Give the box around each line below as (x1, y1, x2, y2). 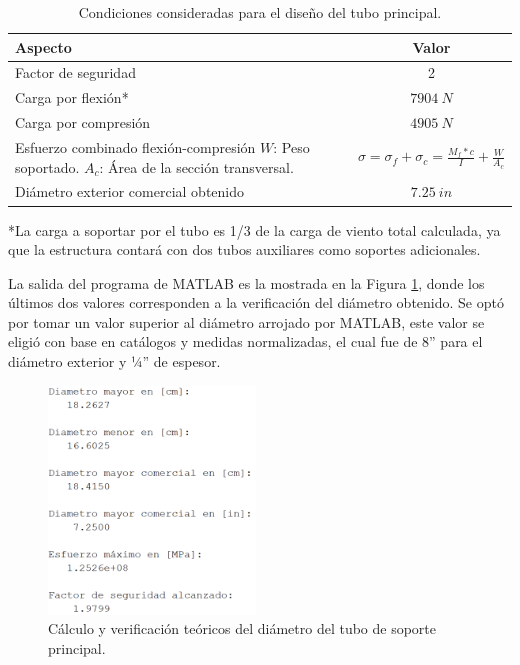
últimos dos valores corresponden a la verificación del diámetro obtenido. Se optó (8, 292, 504, 313)
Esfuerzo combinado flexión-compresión (15, 136, 256, 157)
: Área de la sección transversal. (99, 156, 294, 177)
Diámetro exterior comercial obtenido (15, 181, 245, 202)
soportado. (15, 156, 80, 177)
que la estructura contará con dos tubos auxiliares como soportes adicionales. (8, 239, 481, 260)
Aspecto (15, 36, 72, 57)
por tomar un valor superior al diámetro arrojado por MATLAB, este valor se (8, 311, 485, 332)
